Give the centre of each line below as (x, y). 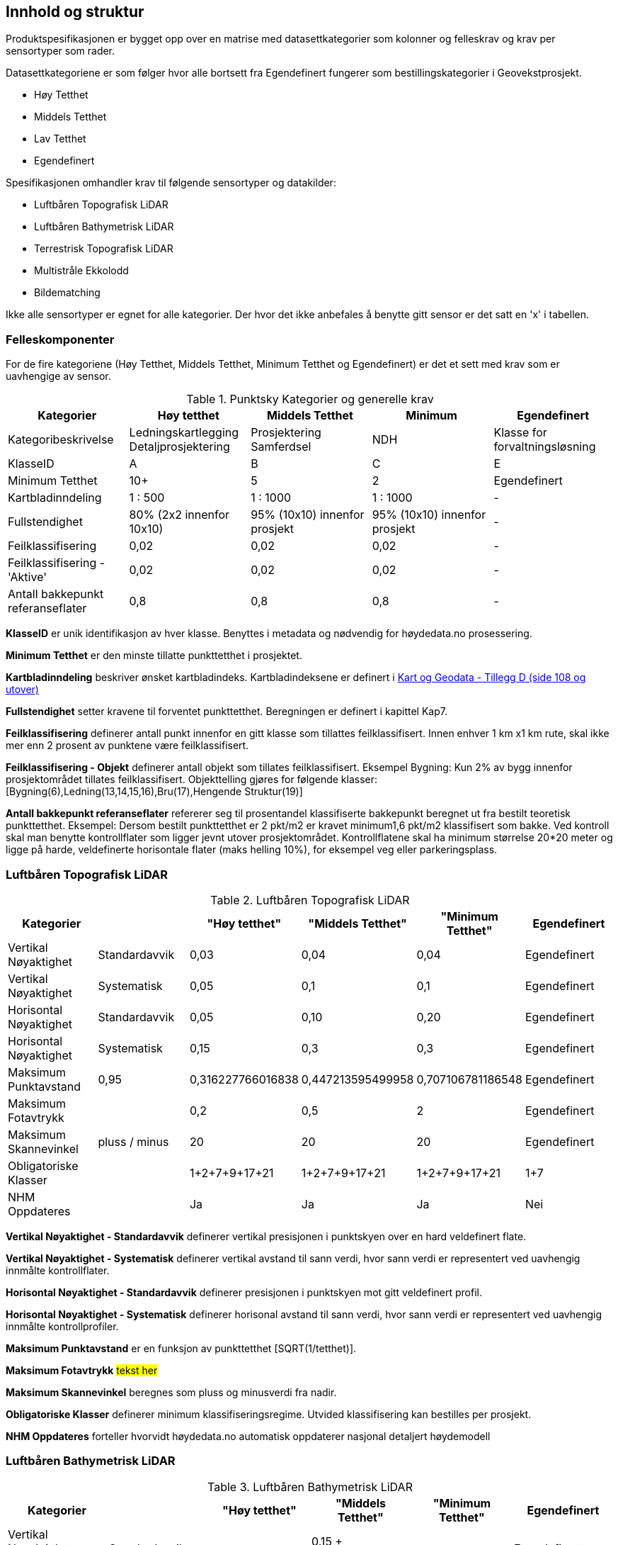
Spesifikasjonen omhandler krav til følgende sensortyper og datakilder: (171, 183)
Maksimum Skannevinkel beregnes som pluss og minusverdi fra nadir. (171, 1392)
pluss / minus (133, 1141)
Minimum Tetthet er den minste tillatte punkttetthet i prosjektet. (154, 656)
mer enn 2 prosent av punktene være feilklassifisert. (127, 746)
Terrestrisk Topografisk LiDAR (104, 249)
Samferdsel (281, 447)
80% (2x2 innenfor (179, 515)
